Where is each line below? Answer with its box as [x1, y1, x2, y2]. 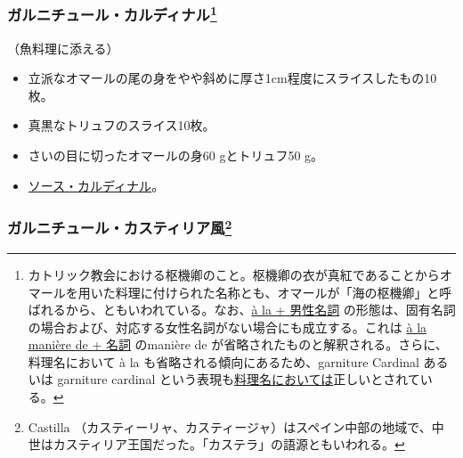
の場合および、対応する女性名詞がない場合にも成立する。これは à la [28, 317, 427, 336]
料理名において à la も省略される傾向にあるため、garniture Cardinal [28, 352, 419, 371]
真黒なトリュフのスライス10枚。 [28, 116, 215, 135]
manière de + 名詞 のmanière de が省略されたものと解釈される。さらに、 [28, 335, 448, 354]
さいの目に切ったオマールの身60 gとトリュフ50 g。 [28, 146, 324, 165]
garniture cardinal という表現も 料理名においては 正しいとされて [57, 370, 420, 388]
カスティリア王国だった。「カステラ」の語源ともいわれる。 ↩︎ [53, 435, 405, 454]
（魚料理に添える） [7, 38, 119, 57]
